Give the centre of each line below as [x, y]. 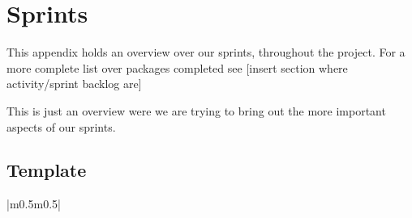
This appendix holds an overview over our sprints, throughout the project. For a [206, 52]
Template [47, 170]
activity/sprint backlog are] [74, 84]
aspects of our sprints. [61, 126]
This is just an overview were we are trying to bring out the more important [196, 110]
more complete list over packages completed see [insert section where [177, 67]
